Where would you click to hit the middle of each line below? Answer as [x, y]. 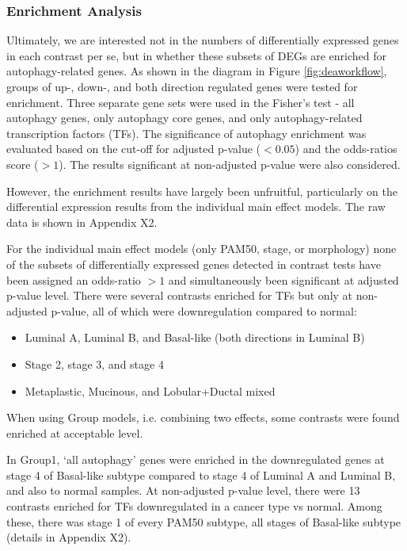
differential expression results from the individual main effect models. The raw [196, 207]
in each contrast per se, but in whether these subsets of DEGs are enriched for [196, 55]
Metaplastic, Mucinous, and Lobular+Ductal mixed [150, 390]
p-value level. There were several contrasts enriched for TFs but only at [180, 295]
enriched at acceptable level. [75, 432]
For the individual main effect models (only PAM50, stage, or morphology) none [202, 249]
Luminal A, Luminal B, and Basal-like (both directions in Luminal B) [195, 337]
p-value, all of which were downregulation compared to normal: [204, 310]
